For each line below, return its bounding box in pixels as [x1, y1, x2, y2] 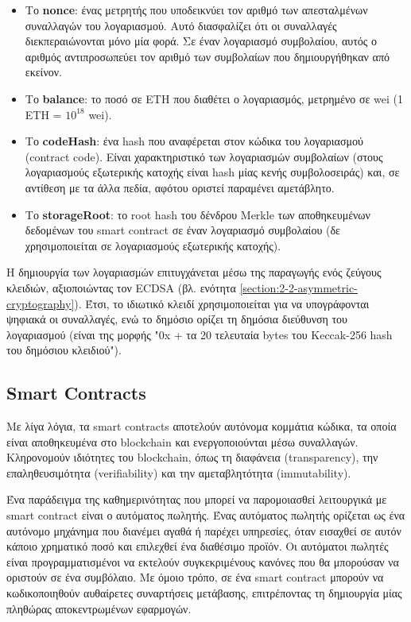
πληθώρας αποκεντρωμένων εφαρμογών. [6, 600, 192, 616]
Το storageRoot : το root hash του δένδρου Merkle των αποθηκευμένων [25, 206, 370, 222]
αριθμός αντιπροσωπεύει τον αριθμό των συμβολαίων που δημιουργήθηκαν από [25, 48, 390, 64]
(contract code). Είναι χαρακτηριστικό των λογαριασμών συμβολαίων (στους [25, 148, 383, 164]
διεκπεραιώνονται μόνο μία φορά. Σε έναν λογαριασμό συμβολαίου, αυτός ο [25, 33, 377, 49]
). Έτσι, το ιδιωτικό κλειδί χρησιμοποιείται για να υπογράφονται [74, 295, 370, 311]
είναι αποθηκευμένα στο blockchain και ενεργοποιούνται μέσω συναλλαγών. [6, 433, 359, 450]
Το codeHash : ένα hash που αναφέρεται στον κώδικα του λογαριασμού [25, 133, 363, 149]
